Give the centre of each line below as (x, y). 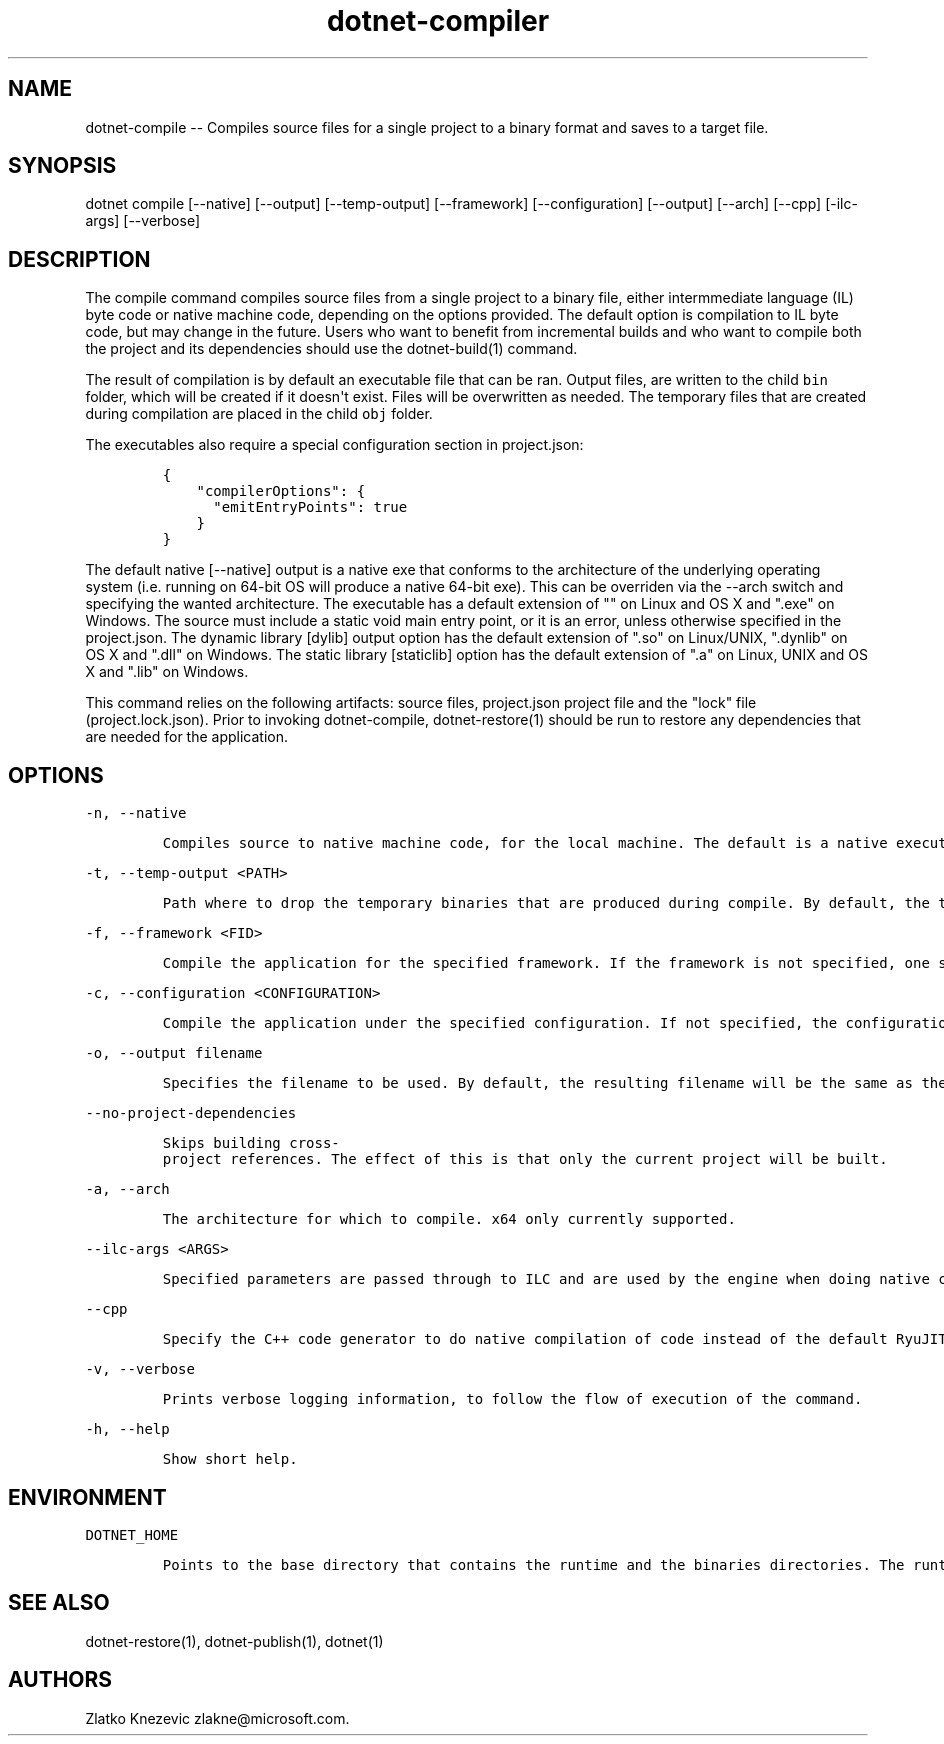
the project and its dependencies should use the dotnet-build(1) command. (331, 349)
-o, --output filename (174, 1053)
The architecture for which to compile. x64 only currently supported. (449, 1219)
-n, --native (136, 813)
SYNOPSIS (62, 166)
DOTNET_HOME (132, 1534)
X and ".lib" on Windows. (167, 672)
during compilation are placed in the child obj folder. (259, 414)
